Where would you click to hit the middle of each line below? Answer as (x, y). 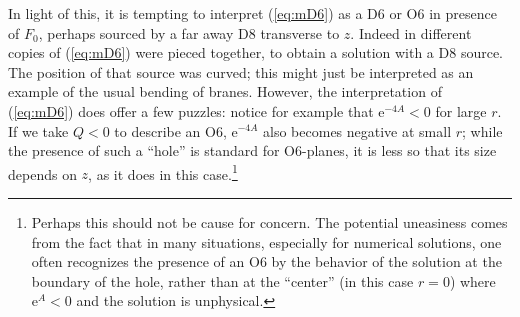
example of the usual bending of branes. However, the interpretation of (225, 91)
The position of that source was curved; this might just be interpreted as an (241, 71)
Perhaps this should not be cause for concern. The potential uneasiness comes (269, 222)
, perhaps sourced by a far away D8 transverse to (189, 32)
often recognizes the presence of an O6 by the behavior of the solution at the (266, 261)
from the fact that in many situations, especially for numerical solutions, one (266, 241)
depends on (42, 173)
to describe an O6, (170, 130)
